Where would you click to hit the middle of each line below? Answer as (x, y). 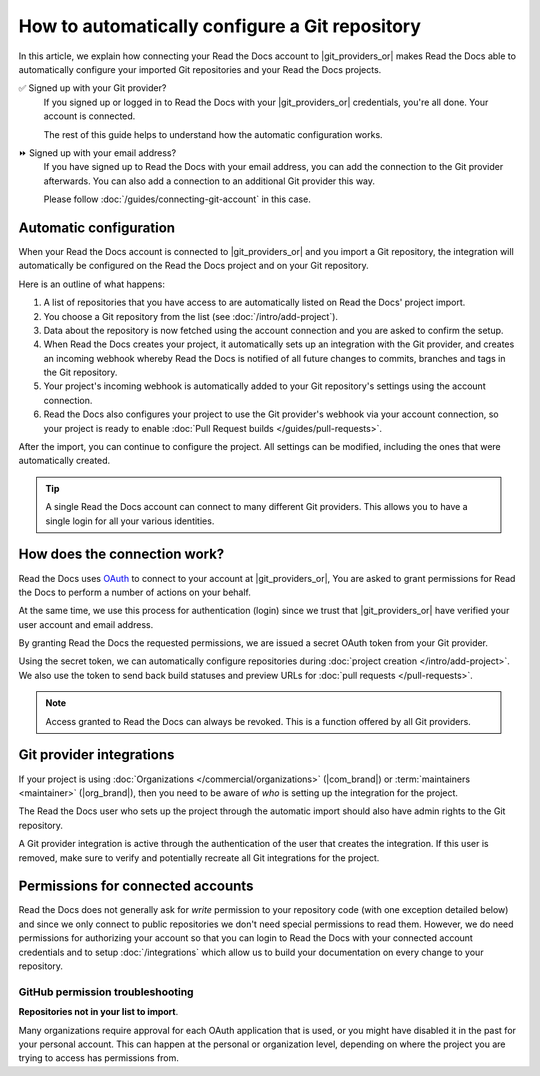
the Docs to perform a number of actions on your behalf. (135, 592)
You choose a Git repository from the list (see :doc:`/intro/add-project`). (191, 316)
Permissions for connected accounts (136, 886)
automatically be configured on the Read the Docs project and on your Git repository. (193, 266)
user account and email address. (86, 624)
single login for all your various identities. (130, 521)
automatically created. (64, 461)
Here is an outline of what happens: (91, 284)
